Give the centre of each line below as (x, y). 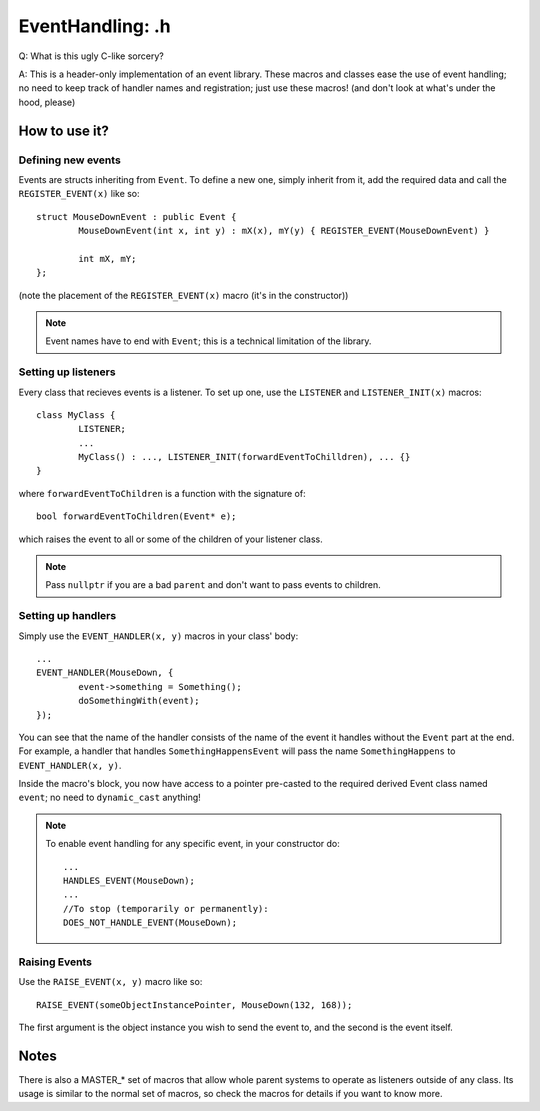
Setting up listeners (67, 372)
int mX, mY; (107, 258)
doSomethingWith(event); (139, 701)
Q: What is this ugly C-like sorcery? (91, 56)
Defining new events (70, 160)
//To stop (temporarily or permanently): (166, 908)
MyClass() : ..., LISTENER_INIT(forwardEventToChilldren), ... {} (244, 457)
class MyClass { (76, 414)
